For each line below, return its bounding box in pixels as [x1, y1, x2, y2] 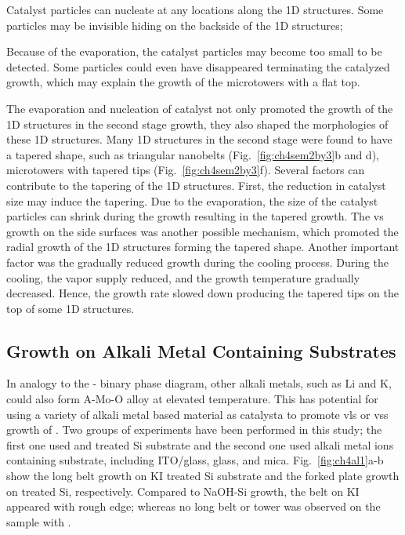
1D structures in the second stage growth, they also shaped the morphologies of [6, 115, 389, 132]
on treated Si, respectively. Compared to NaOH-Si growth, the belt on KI [6, 482, 360, 499]
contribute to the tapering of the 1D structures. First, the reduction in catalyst [6, 177, 386, 193]
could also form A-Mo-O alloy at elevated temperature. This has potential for [6, 391, 378, 407]
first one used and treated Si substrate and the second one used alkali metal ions [6, 436, 394, 453]
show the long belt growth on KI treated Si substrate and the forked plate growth [6, 468, 400, 484]
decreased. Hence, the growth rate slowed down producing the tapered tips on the [6, 285, 399, 301]
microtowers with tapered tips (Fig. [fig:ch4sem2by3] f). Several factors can [6, 162, 365, 178]
